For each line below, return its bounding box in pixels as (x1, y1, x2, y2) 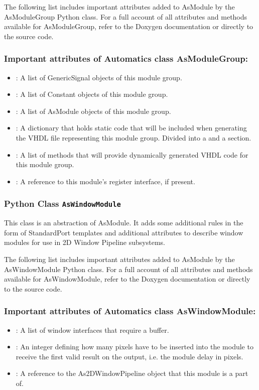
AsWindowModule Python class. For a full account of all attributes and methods (4, 264, 253, 274)
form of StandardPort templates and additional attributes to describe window (4, 227, 243, 237)
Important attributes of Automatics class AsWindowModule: (4, 305, 256, 317)
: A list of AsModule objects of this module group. (16, 105, 171, 116)
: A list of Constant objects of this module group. (16, 89, 168, 99)
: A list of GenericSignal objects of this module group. (16, 72, 182, 82)
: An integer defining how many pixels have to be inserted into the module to (16, 341, 253, 352)
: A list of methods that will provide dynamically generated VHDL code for (16, 149, 248, 160)
